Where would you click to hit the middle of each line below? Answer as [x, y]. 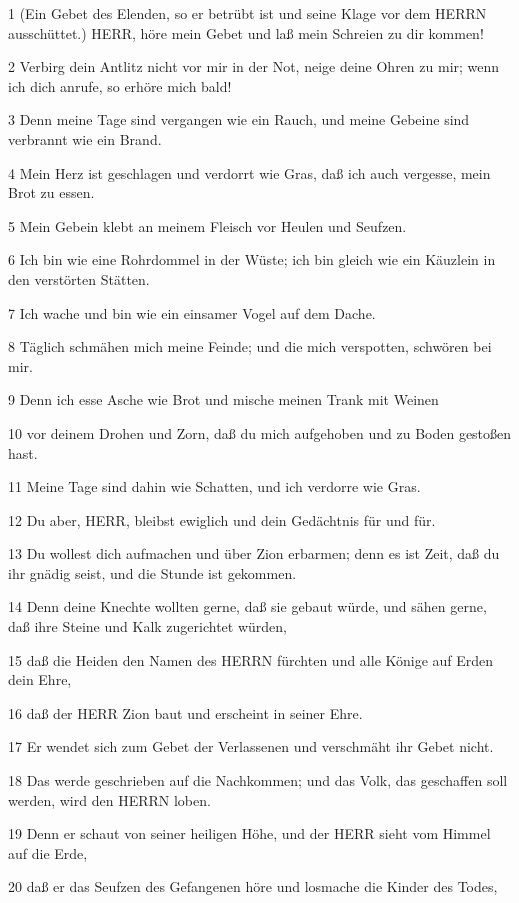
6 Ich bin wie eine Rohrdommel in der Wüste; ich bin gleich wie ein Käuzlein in [252, 259]
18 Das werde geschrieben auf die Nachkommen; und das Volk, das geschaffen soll [258, 780]
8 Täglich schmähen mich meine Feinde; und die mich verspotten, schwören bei [250, 346]
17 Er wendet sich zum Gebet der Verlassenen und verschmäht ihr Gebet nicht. [251, 746]
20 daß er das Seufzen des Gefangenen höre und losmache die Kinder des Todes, [253, 886]
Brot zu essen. [51, 192]
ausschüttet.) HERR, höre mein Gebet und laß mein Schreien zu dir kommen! [246, 32]
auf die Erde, [48, 852]
